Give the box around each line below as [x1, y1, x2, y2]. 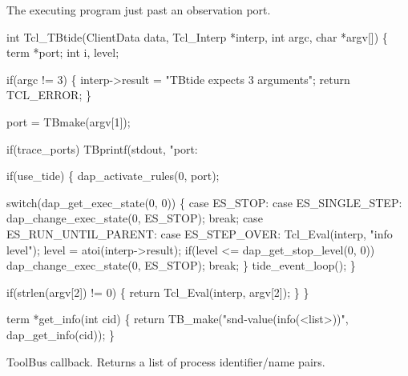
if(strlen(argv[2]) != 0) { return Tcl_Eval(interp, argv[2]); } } [6, 283, 309, 300]
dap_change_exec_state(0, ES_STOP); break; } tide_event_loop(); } [6, 257, 356, 274]
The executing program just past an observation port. [6, 2, 271, 18]
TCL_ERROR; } [6, 86, 91, 103]
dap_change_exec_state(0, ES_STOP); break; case [6, 210, 263, 226]
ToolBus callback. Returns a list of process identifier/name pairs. [6, 353, 325, 370]
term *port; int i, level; [6, 44, 119, 61]
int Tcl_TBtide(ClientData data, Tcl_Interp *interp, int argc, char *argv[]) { [6, 28, 388, 45]
